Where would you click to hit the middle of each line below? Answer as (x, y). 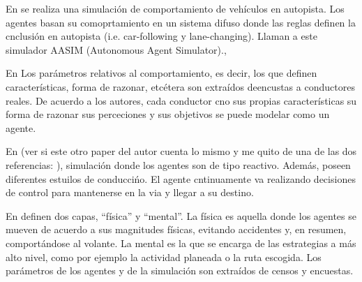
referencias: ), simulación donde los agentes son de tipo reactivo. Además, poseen (178, 164)
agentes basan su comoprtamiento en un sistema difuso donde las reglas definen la (181, 22)
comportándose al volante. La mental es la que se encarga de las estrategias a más (181, 243)
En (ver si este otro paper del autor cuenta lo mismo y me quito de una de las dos (181, 151)
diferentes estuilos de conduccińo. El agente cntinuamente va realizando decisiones (181, 178)
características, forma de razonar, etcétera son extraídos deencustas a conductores (180, 86)
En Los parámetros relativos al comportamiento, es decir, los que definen (161, 73)
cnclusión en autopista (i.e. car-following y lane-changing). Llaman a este (161, 36)
